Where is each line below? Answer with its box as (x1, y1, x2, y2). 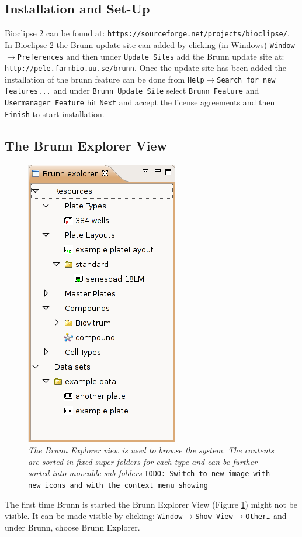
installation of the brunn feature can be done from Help (5, 73, 204, 85)
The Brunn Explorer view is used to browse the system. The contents (28, 444, 274, 456)
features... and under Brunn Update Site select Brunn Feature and (5, 84, 259, 97)
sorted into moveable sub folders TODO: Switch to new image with (28, 467, 270, 479)
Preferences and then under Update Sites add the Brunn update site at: (17, 50, 284, 62)
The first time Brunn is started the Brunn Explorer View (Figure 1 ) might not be (5, 498, 298, 510)
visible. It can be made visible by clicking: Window (5, 509, 183, 522)
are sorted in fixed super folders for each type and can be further (28, 455, 258, 467)
